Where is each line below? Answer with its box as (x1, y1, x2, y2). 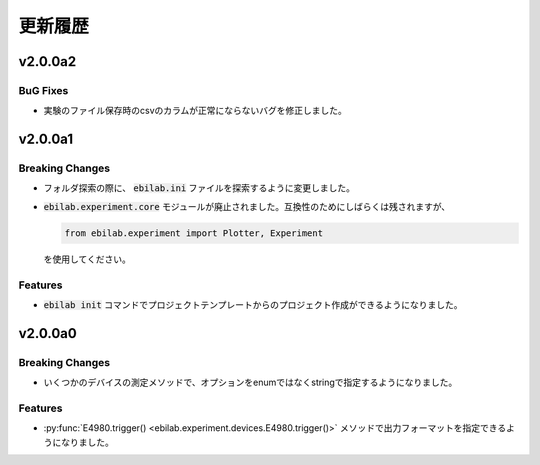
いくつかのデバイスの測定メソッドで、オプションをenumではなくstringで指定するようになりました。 (43, 376, 458, 389)
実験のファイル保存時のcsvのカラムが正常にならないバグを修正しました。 (43, 105, 347, 117)
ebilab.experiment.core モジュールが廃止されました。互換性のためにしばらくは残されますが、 (43, 200, 451, 212)
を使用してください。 (43, 253, 132, 265)
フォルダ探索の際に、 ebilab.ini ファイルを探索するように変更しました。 (43, 182, 355, 194)
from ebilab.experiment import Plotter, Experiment (64, 227, 324, 239)
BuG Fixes (18, 83, 69, 97)
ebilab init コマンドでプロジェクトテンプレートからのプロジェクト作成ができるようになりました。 (43, 298, 463, 310)
